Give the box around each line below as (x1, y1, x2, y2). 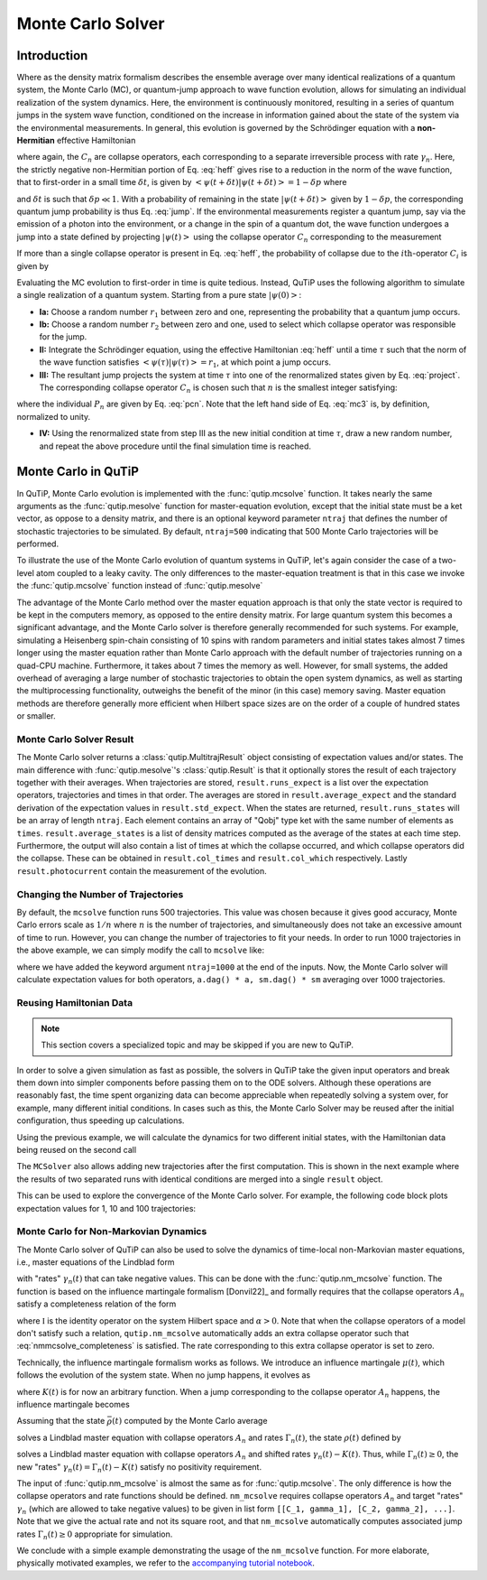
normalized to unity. (16, 411, 91, 422)
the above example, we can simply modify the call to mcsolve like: (16, 944, 265, 956)
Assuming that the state (16, 1416, 106, 1427)
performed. (16, 538, 59, 550)
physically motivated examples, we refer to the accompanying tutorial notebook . (16, 1557, 316, 1568)
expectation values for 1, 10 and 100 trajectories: (16, 1203, 197, 1213)
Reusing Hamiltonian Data (16, 996, 133, 1008)
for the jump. (39, 331, 87, 342)
